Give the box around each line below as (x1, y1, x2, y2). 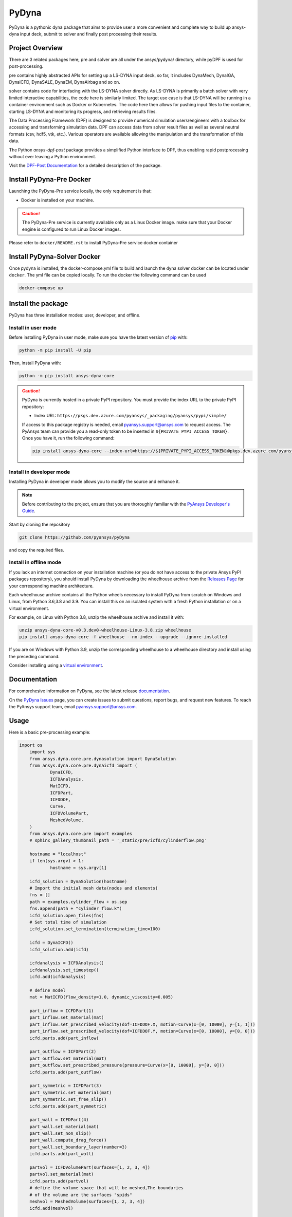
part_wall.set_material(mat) (29, 1124, 99, 1129)
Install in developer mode (9, 468, 70, 475)
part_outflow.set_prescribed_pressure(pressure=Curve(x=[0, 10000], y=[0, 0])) (29, 1063, 225, 1068)
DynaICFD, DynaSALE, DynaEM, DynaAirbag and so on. (9, 79, 120, 85)
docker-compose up (19, 285, 63, 291)
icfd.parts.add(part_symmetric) (29, 1103, 107, 1109)
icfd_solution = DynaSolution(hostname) (29, 879, 128, 884)
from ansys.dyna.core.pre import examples (29, 830, 132, 836)
